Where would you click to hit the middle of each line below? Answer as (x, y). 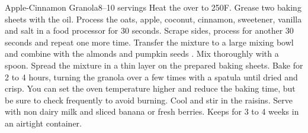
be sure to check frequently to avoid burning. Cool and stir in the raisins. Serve (149, 100)
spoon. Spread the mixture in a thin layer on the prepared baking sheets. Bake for (154, 65)
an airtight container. (43, 123)
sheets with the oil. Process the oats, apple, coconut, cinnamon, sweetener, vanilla (153, 19)
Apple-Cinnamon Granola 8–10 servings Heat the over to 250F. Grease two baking (153, 7)
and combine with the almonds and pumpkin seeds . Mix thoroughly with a (142, 53)
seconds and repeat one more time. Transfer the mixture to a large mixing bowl (149, 42)
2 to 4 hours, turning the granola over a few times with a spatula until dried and (151, 77)
